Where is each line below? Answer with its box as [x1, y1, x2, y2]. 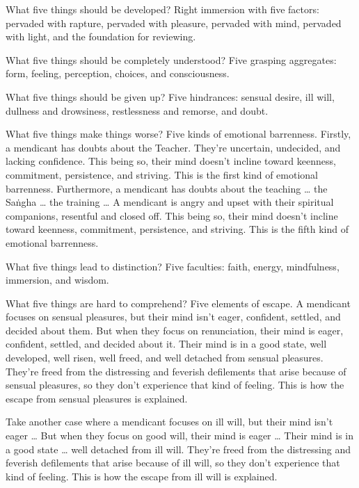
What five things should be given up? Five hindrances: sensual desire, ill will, [6, 89, 335, 104]
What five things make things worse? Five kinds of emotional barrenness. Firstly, [6, 127, 351, 141]
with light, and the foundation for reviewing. [6, 29, 196, 44]
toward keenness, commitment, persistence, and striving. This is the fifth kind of [6, 222, 349, 236]
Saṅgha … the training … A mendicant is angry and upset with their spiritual [6, 195, 334, 209]
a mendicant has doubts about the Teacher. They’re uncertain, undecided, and [6, 140, 341, 154]
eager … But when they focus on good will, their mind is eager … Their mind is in [6, 428, 353, 443]
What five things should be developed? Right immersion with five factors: [6, 2, 319, 16]
